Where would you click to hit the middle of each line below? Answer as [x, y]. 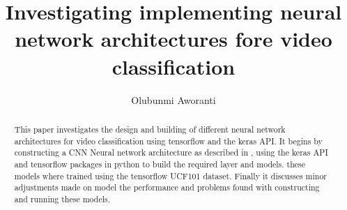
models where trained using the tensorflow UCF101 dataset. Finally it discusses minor [170, 175]
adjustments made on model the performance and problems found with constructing [167, 187]
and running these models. [62, 198]
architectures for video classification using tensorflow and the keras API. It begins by [168, 141]
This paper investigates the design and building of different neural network [150, 129]
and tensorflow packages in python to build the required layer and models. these [160, 164]
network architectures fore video [173, 39]
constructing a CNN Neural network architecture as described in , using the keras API [171, 152]
